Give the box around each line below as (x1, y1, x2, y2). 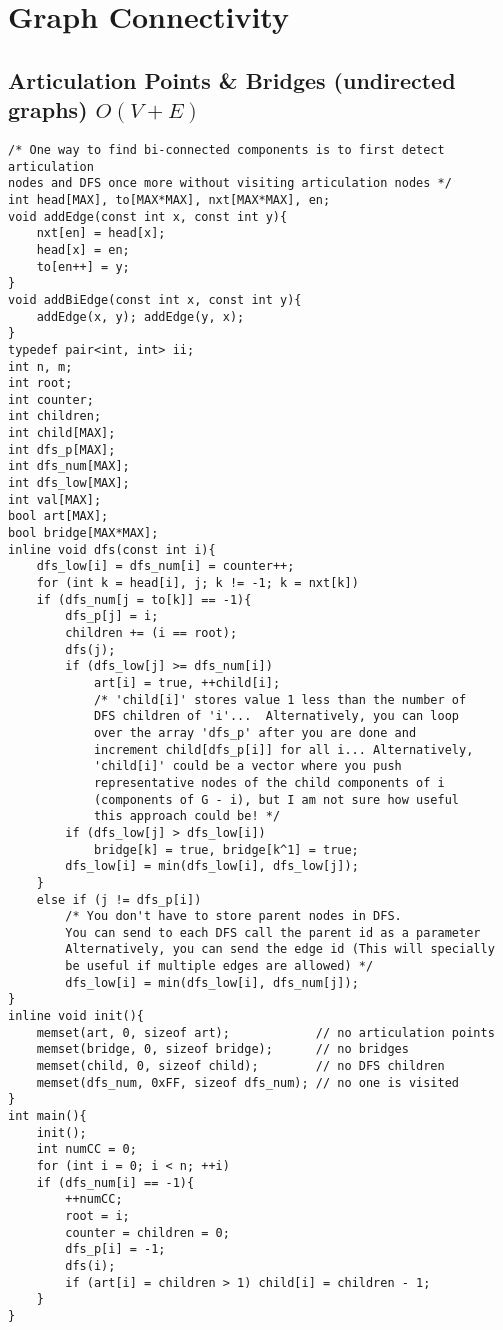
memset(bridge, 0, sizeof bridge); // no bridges (36, 1042, 409, 1057)
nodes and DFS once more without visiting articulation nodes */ (8, 176, 452, 191)
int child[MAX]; (8, 426, 116, 441)
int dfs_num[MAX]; (8, 459, 130, 474)
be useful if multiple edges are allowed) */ (65, 959, 374, 974)
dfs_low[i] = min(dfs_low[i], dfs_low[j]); (65, 859, 359, 874)
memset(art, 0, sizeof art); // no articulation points (36, 1025, 495, 1040)
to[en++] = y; (36, 259, 130, 274)
